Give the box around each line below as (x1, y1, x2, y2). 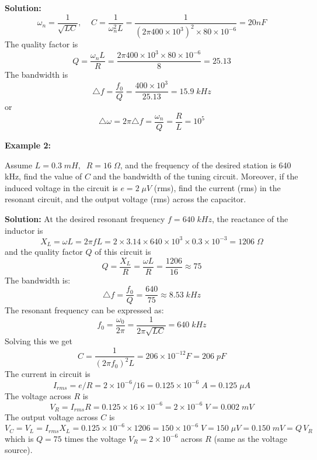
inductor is (5, 224, 43, 236)
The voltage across (5, 389, 71, 402)
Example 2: (5, 139, 51, 151)
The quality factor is (5, 38, 78, 50)
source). (5, 444, 33, 456)
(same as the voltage (214, 432, 287, 444)
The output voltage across (5, 411, 98, 423)
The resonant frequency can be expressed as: (5, 304, 164, 316)
